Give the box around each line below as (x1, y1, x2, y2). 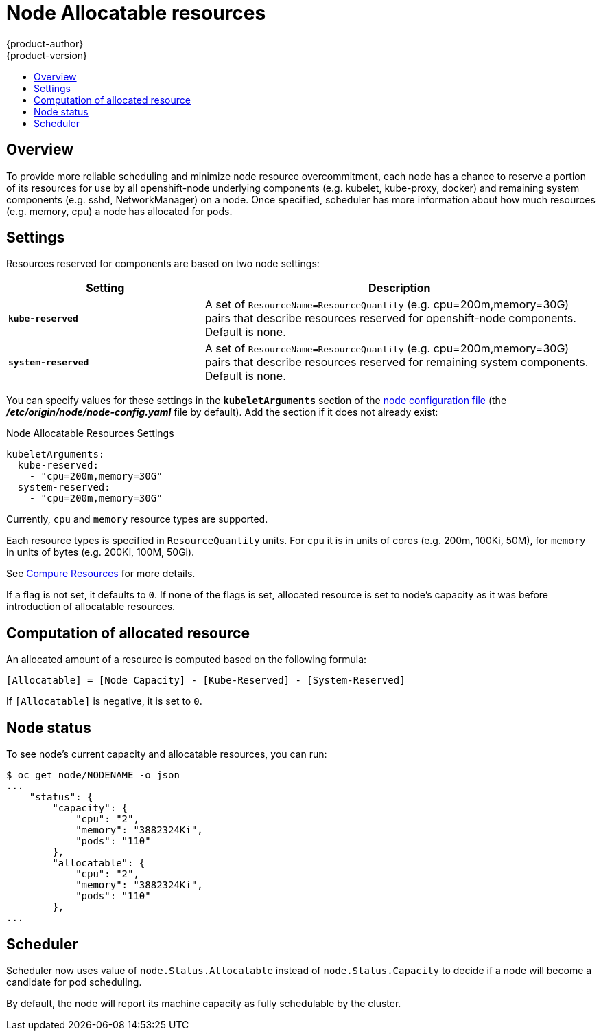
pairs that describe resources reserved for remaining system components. (204, 355, 589, 370)
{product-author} (6, 37, 84, 49)
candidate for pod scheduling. (6, 976, 142, 988)
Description (368, 281, 431, 295)
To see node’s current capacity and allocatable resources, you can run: (6, 748, 327, 761)
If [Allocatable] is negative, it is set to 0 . (6, 695, 202, 708)
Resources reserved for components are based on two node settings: (6, 258, 320, 270)
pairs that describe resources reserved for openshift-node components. (204, 311, 576, 326)
